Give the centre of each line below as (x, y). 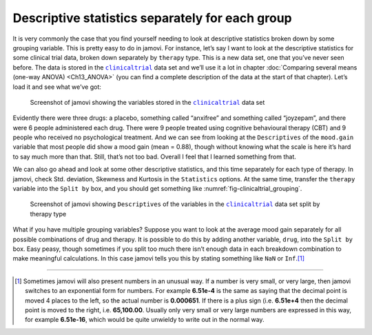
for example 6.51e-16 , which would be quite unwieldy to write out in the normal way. (145, 320)
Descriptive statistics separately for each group (152, 18)
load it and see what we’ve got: (57, 87)
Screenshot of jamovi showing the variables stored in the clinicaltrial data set (147, 102)
